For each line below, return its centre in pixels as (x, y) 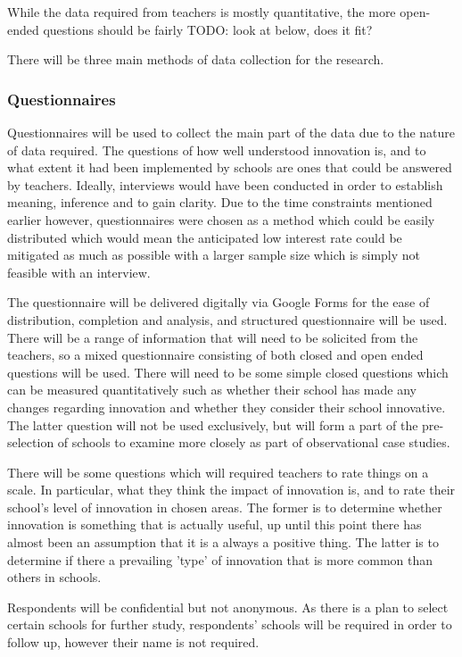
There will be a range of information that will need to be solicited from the (213, 337)
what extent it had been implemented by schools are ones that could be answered (230, 167)
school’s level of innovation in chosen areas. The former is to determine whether (225, 507)
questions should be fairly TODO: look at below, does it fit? (208, 29)
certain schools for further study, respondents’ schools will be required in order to (230, 624)
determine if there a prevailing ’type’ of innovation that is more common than (220, 559)
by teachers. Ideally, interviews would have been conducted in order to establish (225, 184)
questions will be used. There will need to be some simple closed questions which (228, 372)
